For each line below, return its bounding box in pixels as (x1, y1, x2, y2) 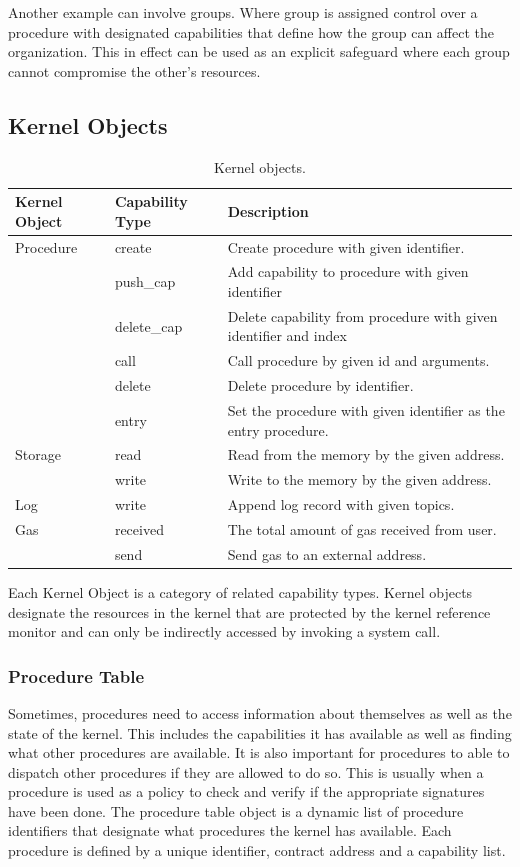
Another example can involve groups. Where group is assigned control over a (8, 2, 478, 22)
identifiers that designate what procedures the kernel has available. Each (8, 820, 452, 841)
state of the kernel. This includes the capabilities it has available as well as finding (8, 722, 512, 743)
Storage (15, 444, 61, 465)
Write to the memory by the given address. (227, 469, 492, 490)
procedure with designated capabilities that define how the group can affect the (8, 21, 494, 42)
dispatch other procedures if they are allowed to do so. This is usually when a (8, 761, 484, 782)
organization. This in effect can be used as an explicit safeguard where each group (8, 41, 510, 62)
